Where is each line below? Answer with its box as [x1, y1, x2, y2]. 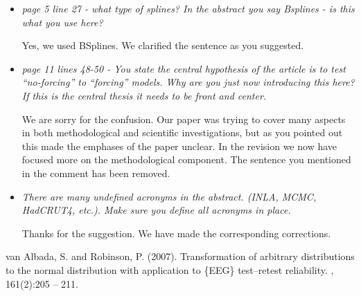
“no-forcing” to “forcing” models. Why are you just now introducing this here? [21, 75, 355, 89]
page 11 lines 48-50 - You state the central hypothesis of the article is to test [21, 61, 346, 75]
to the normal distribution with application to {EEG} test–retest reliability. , [6, 262, 334, 277]
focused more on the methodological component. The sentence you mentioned [21, 152, 351, 167]
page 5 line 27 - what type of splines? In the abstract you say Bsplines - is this [21, 1, 355, 15]
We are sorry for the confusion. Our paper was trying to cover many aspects [21, 111, 346, 126]
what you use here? [21, 15, 103, 29]
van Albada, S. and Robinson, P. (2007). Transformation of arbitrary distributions [6, 249, 355, 263]
